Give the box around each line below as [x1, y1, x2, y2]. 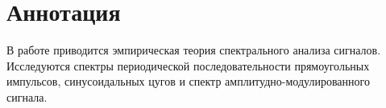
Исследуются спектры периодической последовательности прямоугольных [6, 57, 370, 74]
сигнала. [6, 88, 48, 105]
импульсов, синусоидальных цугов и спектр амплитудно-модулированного [6, 73, 370, 90]
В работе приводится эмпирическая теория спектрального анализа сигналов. [6, 42, 381, 58]
